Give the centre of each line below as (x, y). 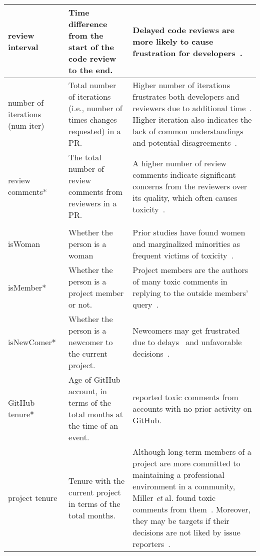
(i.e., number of (95, 108)
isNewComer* (32, 342)
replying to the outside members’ (190, 293)
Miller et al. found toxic (174, 498)
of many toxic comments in (180, 281)
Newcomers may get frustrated (186, 330)
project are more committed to (186, 463)
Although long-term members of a (192, 452)
